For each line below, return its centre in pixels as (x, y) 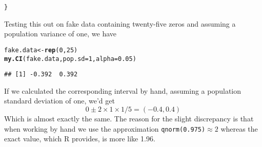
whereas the (239, 128)
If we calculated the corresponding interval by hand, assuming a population (123, 90)
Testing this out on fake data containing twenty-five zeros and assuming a (120, 23)
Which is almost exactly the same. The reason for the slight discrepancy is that (129, 118)
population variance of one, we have (60, 34)
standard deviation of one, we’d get (59, 101)
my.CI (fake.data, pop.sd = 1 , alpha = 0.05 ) (70, 59)
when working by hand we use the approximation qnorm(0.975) (105, 128)
